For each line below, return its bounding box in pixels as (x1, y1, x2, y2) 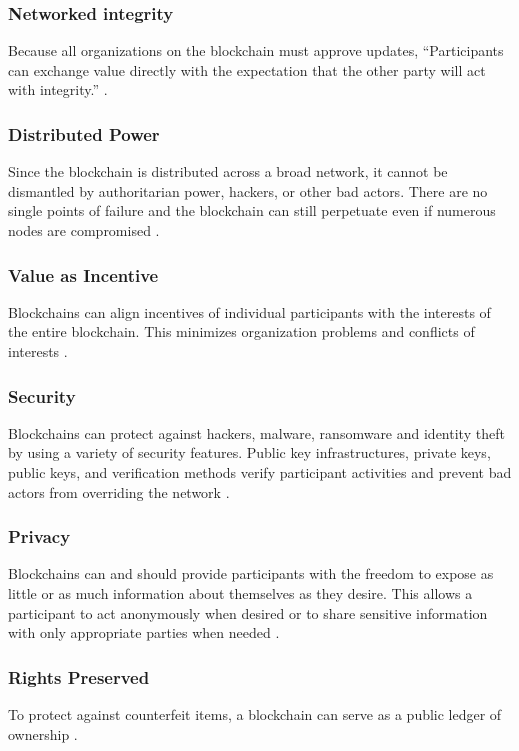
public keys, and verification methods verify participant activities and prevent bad (8, 462, 512, 482)
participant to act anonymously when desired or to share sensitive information (8, 602, 488, 623)
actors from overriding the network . (8, 481, 230, 502)
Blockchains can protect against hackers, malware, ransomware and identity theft (8, 422, 505, 443)
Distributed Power (8, 121, 160, 146)
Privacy (8, 524, 71, 549)
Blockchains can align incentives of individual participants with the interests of (8, 301, 491, 322)
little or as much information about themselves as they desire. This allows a (8, 583, 473, 603)
